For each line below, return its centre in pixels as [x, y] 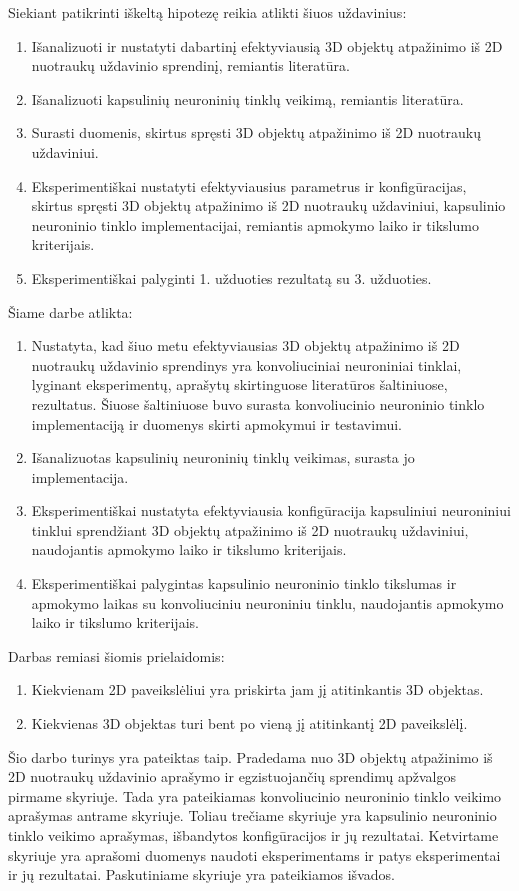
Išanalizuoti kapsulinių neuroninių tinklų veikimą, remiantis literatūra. [247, 98]
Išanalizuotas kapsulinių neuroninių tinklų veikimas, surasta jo [223, 457]
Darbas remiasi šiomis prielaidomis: [116, 655]
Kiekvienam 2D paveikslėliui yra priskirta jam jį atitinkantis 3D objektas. [257, 689]
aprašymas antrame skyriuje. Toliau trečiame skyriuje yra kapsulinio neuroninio [252, 815]
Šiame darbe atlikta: [70, 311]
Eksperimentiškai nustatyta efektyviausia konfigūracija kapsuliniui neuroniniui [271, 510]
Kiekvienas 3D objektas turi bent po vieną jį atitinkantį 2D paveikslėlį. [249, 723]
